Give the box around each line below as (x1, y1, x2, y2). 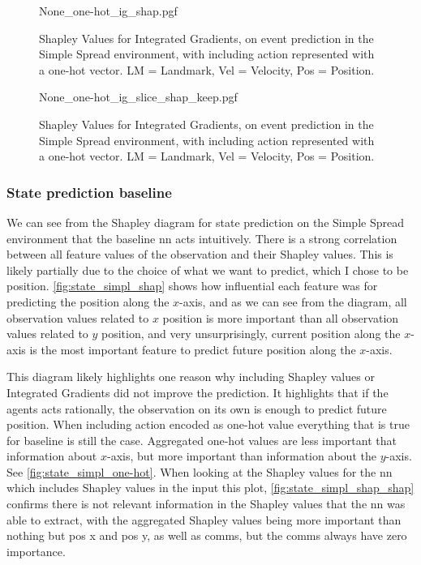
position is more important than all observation (162, 309, 399, 326)
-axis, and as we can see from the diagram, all (179, 293, 407, 310)
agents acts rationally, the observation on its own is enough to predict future (6, 400, 387, 417)
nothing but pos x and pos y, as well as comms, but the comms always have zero (6, 527, 407, 544)
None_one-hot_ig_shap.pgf (39, 2, 178, 19)
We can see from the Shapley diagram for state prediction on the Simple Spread (6, 213, 404, 230)
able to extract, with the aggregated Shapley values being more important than (6, 511, 402, 528)
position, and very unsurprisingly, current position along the (101, 325, 401, 342)
